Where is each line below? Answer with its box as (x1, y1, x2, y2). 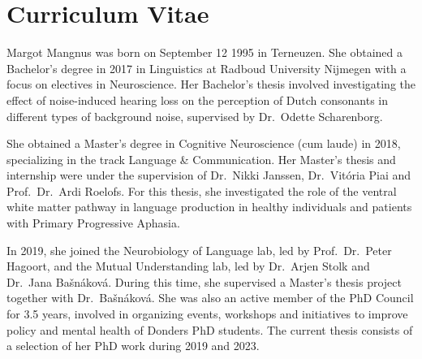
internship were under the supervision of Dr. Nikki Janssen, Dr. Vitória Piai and (6, 167, 411, 184)
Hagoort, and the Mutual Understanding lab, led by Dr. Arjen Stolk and (6, 257, 370, 275)
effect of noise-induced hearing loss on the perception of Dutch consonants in (6, 91, 389, 108)
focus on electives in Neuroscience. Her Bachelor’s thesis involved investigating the (6, 76, 416, 93)
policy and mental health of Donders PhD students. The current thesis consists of (6, 321, 413, 338)
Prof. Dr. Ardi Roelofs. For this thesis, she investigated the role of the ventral (6, 182, 397, 199)
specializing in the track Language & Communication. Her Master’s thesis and (6, 150, 396, 167)
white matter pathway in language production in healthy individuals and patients (6, 198, 412, 215)
